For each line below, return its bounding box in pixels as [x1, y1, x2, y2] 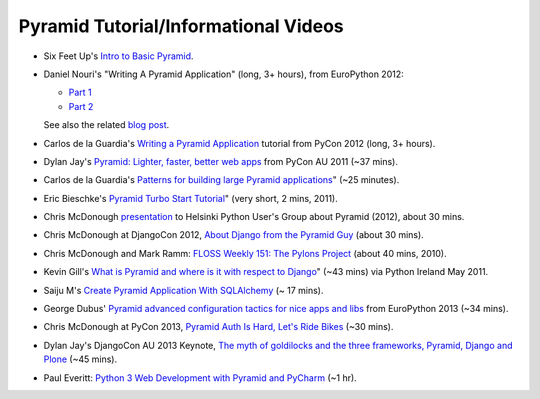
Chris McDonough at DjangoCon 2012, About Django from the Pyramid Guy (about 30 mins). [43, 229, 424, 241]
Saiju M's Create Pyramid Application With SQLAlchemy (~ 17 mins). [43, 284, 324, 296]
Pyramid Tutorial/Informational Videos [18, 15, 344, 37]
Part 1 [68, 86, 92, 99]
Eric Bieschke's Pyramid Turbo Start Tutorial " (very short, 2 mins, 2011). [43, 192, 339, 204]
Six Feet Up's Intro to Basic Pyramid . [43, 50, 194, 62]
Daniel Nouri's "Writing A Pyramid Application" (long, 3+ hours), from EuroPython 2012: [43, 68, 404, 80]
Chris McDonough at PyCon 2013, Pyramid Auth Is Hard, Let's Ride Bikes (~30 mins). [43, 321, 394, 333]
